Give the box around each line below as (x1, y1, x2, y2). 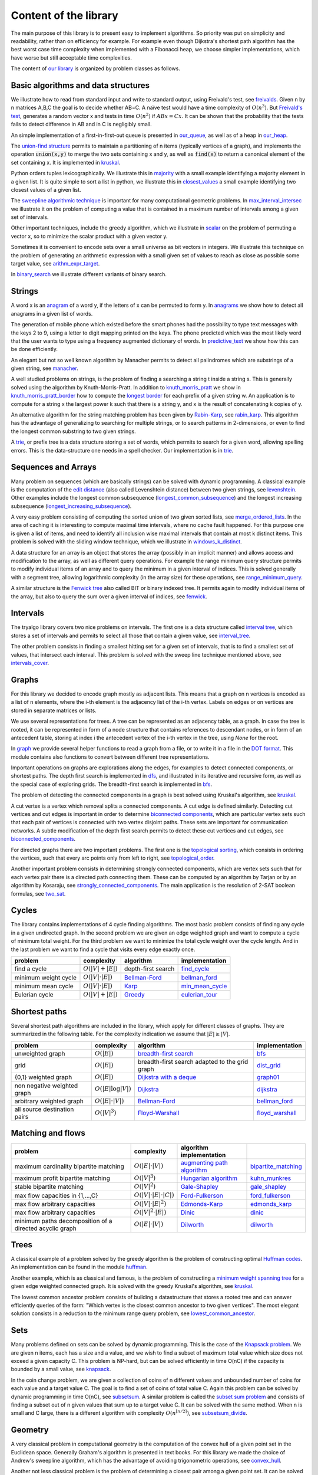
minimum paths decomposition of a (14, 1217, 112, 1225)
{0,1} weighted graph (14, 1073, 72, 1081)
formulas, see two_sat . (11, 890, 66, 897)
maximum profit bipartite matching (14, 1174, 110, 1182)
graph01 (257, 1073, 280, 1081)
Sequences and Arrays (11, 462, 97, 472)
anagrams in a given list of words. (11, 310, 93, 317)
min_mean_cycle (181, 982, 227, 990)
